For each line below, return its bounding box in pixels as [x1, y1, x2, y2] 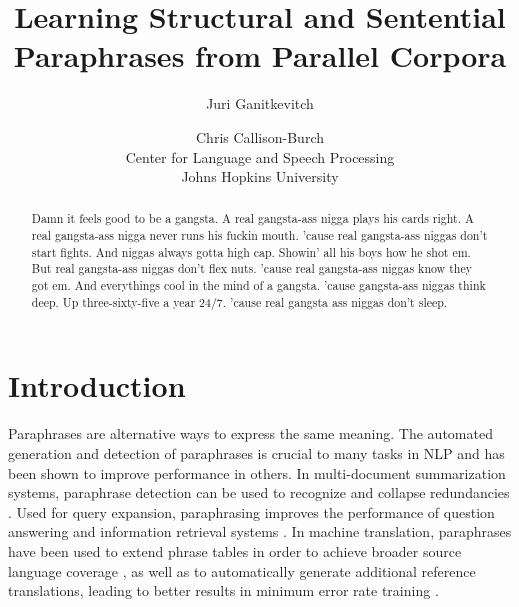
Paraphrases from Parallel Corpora [13, 35, 507, 76]
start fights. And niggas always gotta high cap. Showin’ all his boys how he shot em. [31, 243, 471, 260]
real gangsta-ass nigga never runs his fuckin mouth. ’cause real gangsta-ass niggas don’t [31, 227, 488, 244]
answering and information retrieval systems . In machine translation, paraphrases [8, 521, 512, 542]
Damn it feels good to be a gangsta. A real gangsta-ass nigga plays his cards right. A [31, 210, 474, 227]
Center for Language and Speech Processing [125, 146, 395, 167]
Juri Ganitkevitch [206, 93, 314, 114]
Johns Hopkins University [181, 166, 339, 187]
